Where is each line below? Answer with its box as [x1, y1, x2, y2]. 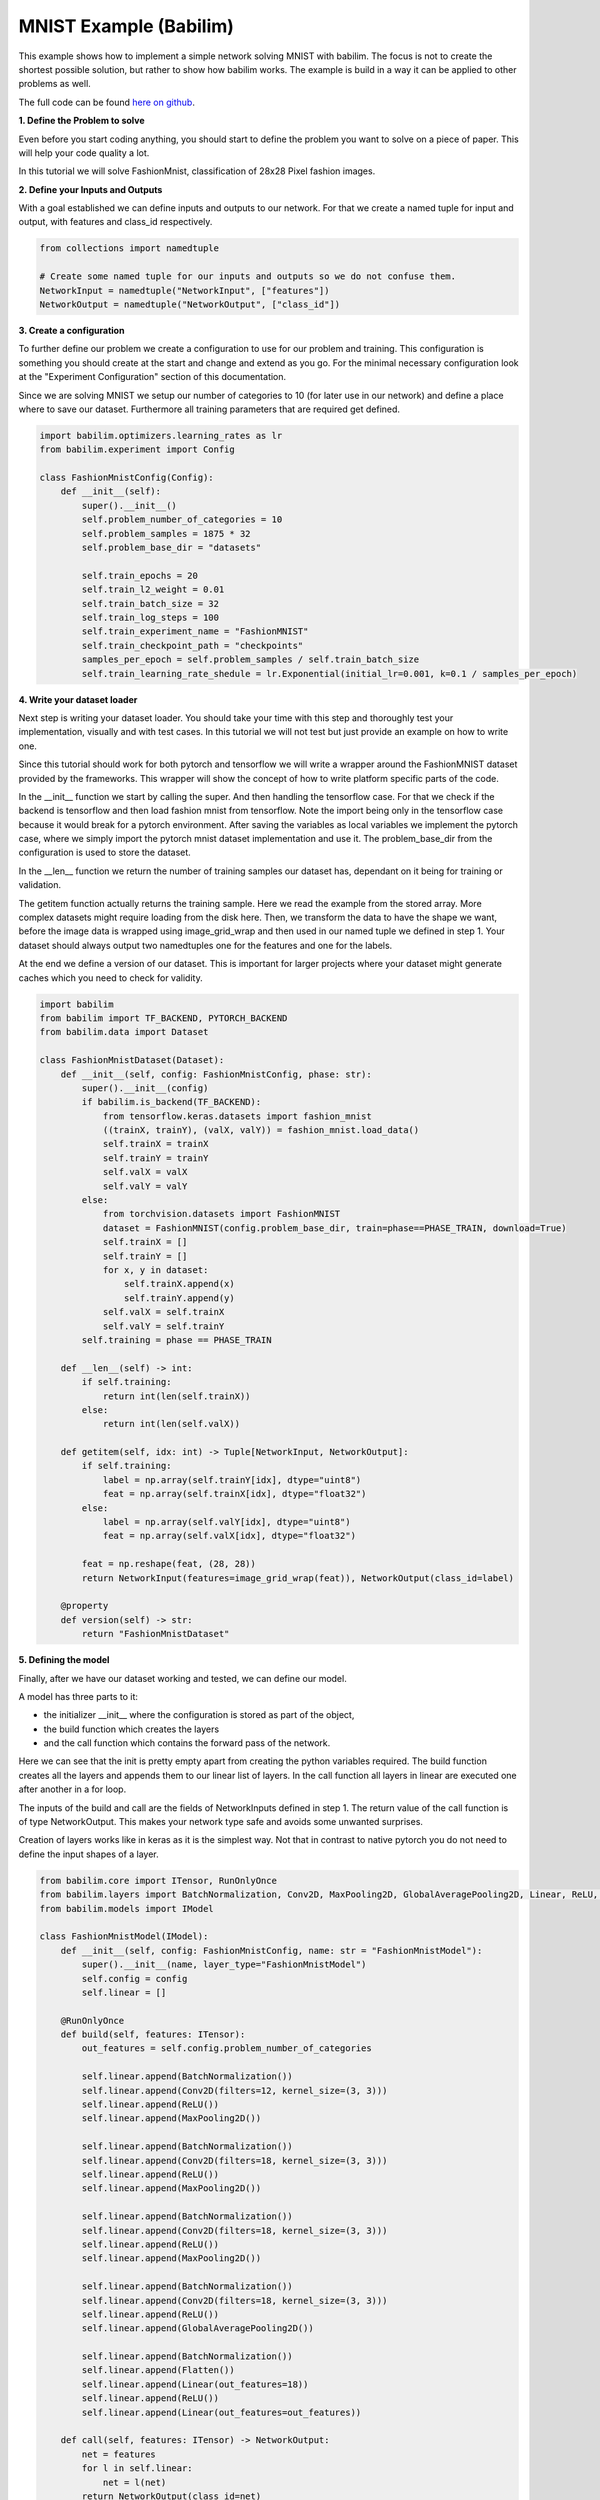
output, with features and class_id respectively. [18, 216, 213, 228]
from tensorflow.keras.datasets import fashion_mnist [102, 1110, 372, 1122]
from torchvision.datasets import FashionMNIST [102, 1208, 341, 1220]
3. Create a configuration [18, 324, 125, 336]
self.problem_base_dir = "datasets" [81, 542, 262, 554]
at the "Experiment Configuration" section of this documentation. [18, 371, 287, 383]
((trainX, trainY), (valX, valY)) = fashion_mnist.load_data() [102, 1125, 420, 1136]
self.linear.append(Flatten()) [81, 2365, 235, 2376]
